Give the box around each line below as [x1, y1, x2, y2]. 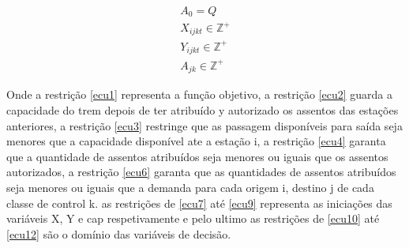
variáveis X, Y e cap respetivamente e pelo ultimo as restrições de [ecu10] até [6, 210, 380, 227]
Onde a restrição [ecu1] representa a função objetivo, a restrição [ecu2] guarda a [6, 86, 392, 103]
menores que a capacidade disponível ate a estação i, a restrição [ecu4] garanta [6, 133, 386, 149]
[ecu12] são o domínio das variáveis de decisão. [6, 225, 231, 242]
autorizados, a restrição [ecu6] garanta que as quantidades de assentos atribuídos [6, 163, 396, 180]
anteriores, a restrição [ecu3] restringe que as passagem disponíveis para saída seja [6, 117, 403, 133]
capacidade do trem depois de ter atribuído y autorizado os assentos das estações [6, 102, 399, 118]
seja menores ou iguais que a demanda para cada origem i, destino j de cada [6, 179, 374, 195]
